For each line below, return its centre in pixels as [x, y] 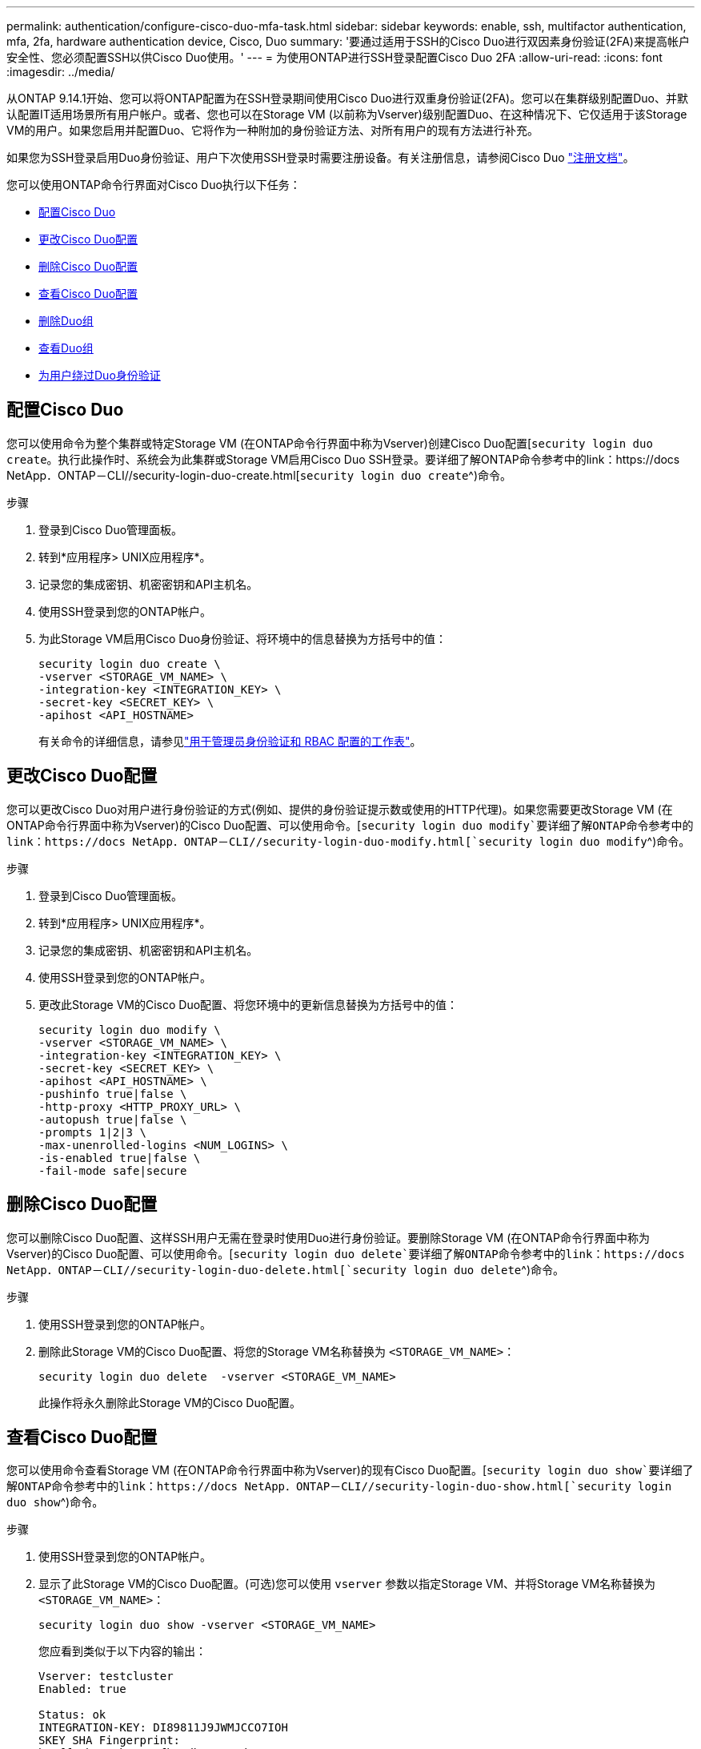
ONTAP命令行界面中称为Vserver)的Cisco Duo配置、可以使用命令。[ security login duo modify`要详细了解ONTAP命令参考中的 [350, 825]
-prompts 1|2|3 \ [92, 1132]
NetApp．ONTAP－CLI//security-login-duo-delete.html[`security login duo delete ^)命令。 [285, 1269]
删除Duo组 [66, 321]
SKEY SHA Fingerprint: [110, 1741]
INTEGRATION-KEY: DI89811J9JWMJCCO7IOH [163, 1728]
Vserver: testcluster [106, 1677]
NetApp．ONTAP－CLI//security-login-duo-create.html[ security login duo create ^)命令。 [259, 475]
